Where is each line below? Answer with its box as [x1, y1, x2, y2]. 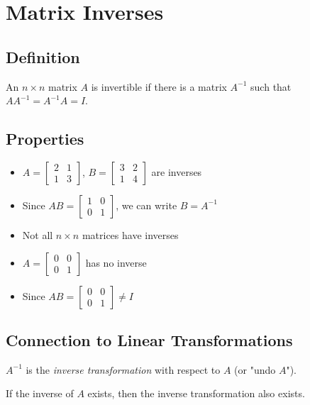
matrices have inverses [82, 227, 179, 242]
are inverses [151, 164, 202, 179]
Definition [6, 45, 80, 67]
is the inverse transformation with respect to [26, 362, 221, 377]
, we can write [116, 197, 177, 212]
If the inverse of [6, 386, 74, 401]
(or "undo [234, 362, 276, 377]
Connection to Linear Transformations [6, 328, 293, 350]
